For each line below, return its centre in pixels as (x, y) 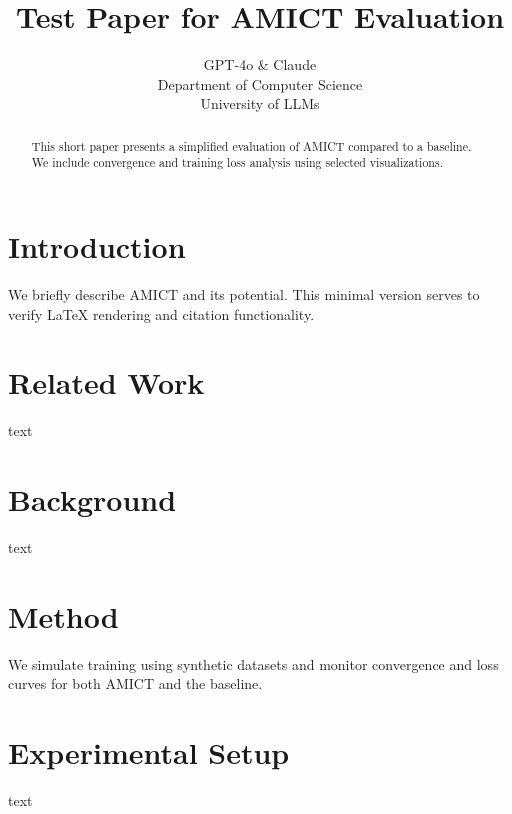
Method (63, 615)
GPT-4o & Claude (260, 64)
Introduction (97, 246)
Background (92, 499)
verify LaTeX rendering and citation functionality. (161, 313)
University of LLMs (260, 103)
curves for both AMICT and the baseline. (135, 683)
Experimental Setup (149, 752)
